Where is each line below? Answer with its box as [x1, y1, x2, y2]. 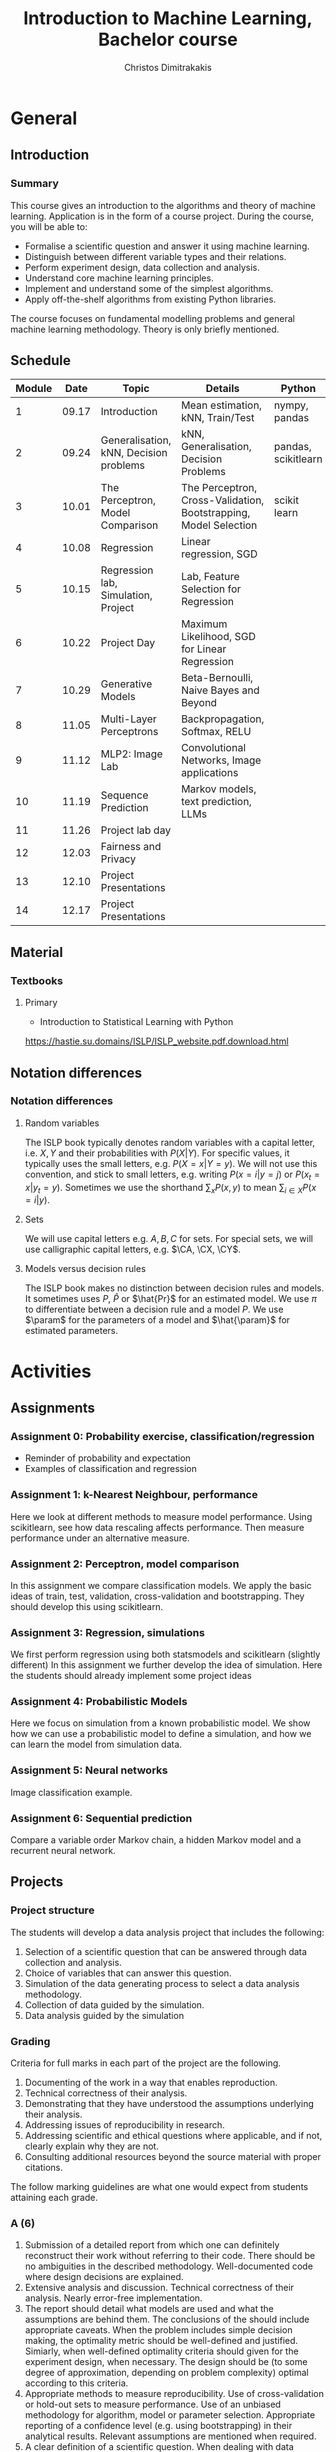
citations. [24, 2162, 63, 2174]
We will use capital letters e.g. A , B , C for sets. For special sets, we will [24, 1233, 313, 1245]
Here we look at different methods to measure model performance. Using [10, 1510, 313, 1522]
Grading [10, 2034, 51, 2048]
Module [15, 382, 53, 396]
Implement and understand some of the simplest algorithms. [24, 282, 274, 294]
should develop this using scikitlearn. [10, 1600, 163, 1612]
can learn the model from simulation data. [10, 1738, 183, 1751]
